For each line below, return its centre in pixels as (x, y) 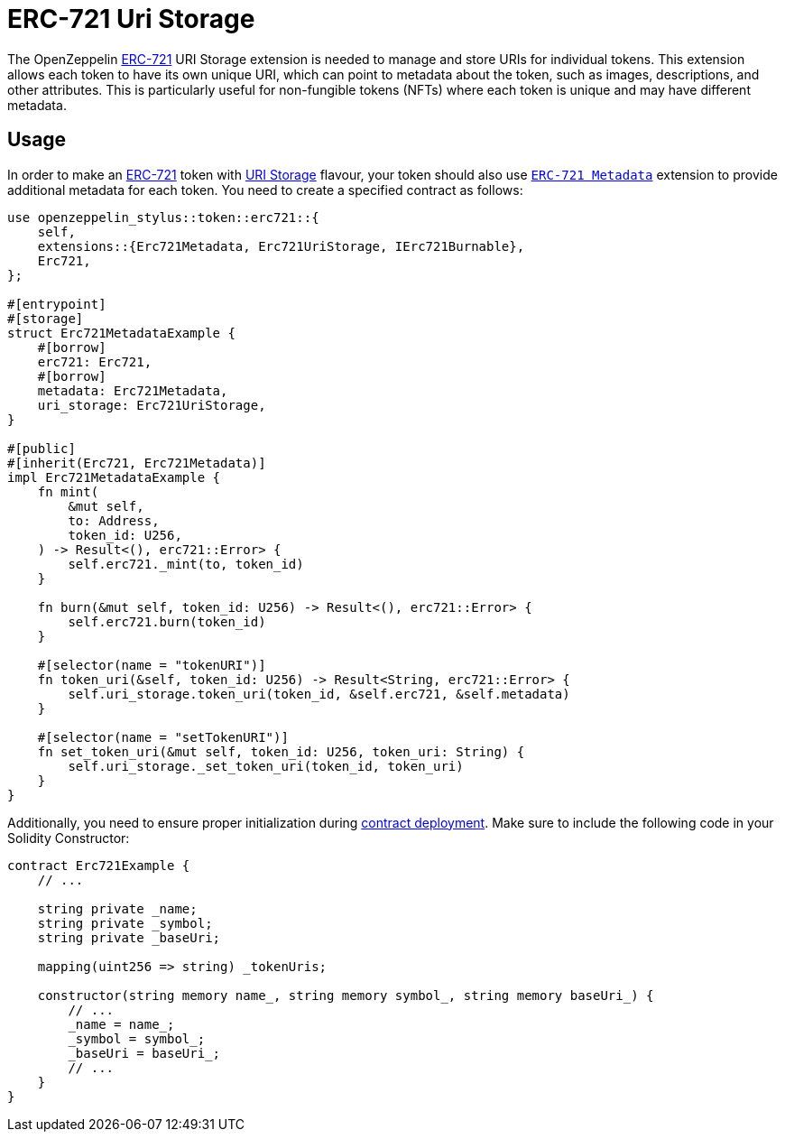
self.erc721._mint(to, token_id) (186, 564)
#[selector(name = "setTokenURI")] (163, 737)
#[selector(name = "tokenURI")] (152, 665)
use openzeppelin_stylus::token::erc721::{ (163, 217)
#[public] (42, 448)
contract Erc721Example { (99, 865)
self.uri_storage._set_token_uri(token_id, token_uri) (266, 766)
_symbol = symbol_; (137, 1038)
